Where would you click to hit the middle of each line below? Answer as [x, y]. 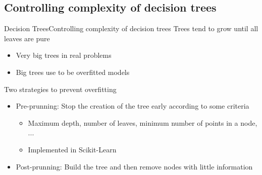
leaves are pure [27, 38]
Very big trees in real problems [64, 55]
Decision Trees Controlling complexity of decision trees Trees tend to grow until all [131, 28]
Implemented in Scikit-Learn [72, 149]
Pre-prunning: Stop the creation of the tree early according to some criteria [133, 106]
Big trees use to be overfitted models [73, 72]
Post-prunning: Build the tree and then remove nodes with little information [134, 166]
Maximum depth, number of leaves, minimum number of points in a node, [143, 122]
